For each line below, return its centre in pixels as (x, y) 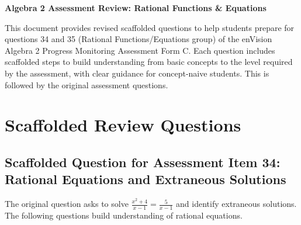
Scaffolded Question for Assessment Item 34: (143, 162)
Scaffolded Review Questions (123, 125)
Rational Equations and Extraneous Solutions (146, 179)
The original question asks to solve (67, 204)
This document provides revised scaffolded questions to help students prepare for (150, 27)
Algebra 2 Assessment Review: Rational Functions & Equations (136, 8)
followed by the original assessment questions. (87, 84)
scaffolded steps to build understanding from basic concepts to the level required (149, 62)
